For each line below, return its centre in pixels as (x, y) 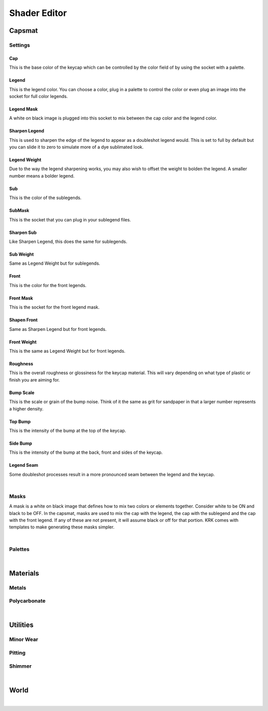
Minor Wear (24, 639)
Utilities (21, 625)
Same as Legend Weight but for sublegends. (55, 263)
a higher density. (26, 408)
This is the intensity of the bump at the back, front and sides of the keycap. (86, 452)
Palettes (19, 549)
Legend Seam (24, 465)
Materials (24, 573)
